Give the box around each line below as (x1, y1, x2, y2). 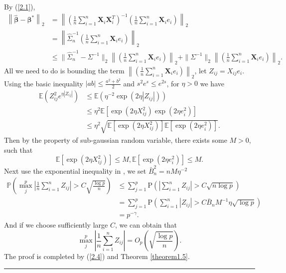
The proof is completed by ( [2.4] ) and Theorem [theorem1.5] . (4, 251, 190, 261)
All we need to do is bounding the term (4, 65, 125, 75)
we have (200, 78, 224, 88)
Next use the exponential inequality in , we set (4, 165, 146, 176)
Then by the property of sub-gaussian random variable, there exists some (4, 134, 227, 145)
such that (4, 144, 33, 155)
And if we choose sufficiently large (4, 220, 108, 230)
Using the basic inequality (4, 78, 83, 88)
